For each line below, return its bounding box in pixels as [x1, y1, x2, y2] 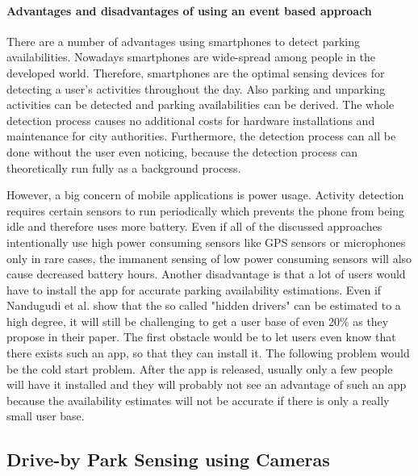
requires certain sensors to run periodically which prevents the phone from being [6, 202, 405, 219]
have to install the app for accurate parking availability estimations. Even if [6, 281, 382, 298]
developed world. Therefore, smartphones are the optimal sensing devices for [6, 64, 385, 81]
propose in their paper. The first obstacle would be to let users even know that [6, 328, 396, 345]
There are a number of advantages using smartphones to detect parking [6, 32, 360, 49]
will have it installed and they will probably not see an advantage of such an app [6, 376, 407, 393]
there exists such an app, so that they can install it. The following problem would [6, 344, 410, 361]
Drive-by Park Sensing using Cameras [6, 447, 330, 472]
